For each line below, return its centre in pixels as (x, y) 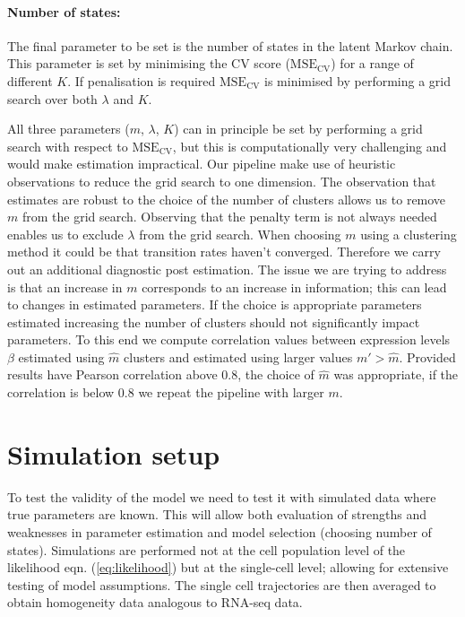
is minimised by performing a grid (357, 80)
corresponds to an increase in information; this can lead (294, 287)
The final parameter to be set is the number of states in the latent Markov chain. (230, 45)
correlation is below (61, 392)
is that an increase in (65, 287)
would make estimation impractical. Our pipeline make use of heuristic (202, 164)
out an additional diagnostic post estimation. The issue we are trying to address (227, 269)
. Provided (427, 356)
